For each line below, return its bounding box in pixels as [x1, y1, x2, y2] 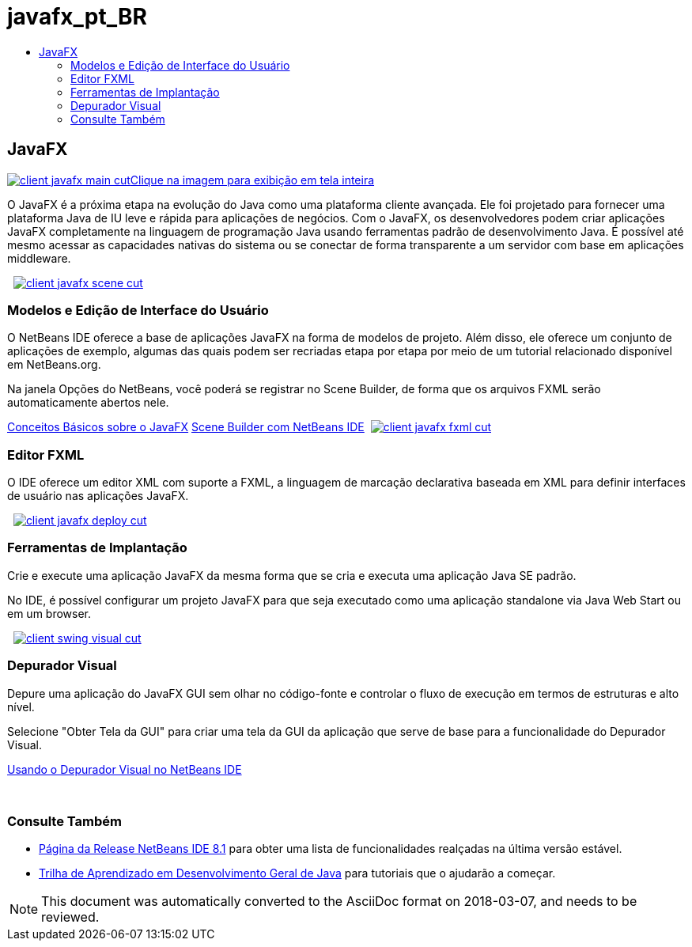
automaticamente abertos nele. [7, 396, 169, 410]
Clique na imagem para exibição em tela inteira [130, 172, 375, 187]
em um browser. [7, 606, 92, 620]
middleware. [7, 251, 71, 265]
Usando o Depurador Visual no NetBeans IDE [7, 762, 242, 776]
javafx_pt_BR [7, 3, 147, 30]
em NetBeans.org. [7, 358, 101, 372]
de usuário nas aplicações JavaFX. [7, 489, 189, 503]
